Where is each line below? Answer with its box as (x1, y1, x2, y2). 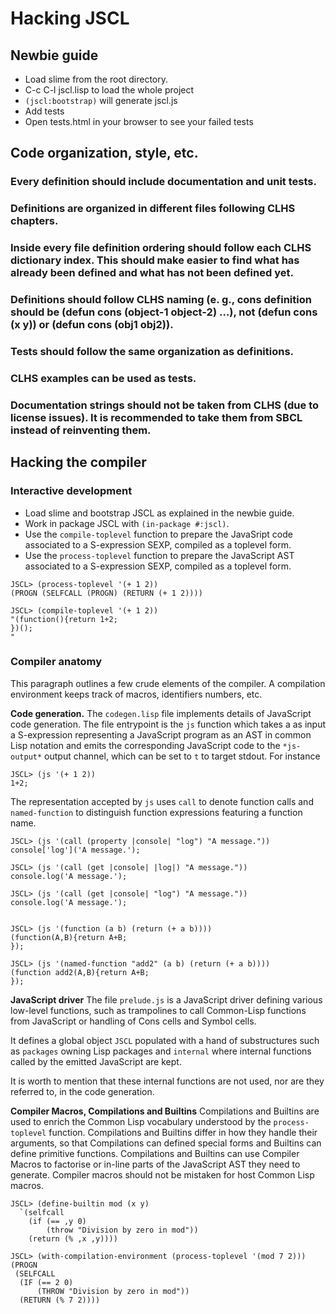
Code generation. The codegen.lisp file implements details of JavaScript (10, 707, 312, 719)
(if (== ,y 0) (28, 1216, 87, 1226)
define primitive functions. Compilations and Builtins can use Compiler (10, 1147, 300, 1159)
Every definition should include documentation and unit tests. (10, 175, 317, 189)
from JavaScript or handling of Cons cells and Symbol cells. (10, 1015, 257, 1027)
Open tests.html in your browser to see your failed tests (24, 116, 254, 127)
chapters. (10, 214, 59, 228)
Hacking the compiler (10, 454, 147, 471)
